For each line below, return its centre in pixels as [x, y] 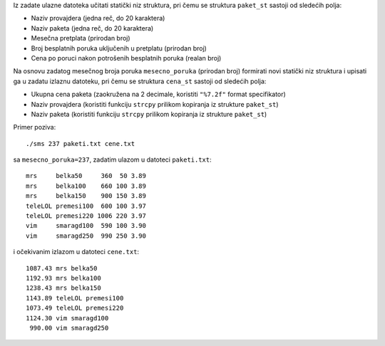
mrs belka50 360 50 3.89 [86, 176]
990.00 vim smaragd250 [69, 328]
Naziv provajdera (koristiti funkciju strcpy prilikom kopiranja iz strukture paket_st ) [155, 104]
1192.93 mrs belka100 [63, 278]
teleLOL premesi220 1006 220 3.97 [86, 216]
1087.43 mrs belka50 [62, 268]
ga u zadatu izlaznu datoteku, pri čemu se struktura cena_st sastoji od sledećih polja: [140, 81]
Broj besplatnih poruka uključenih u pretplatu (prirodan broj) [119, 48]
